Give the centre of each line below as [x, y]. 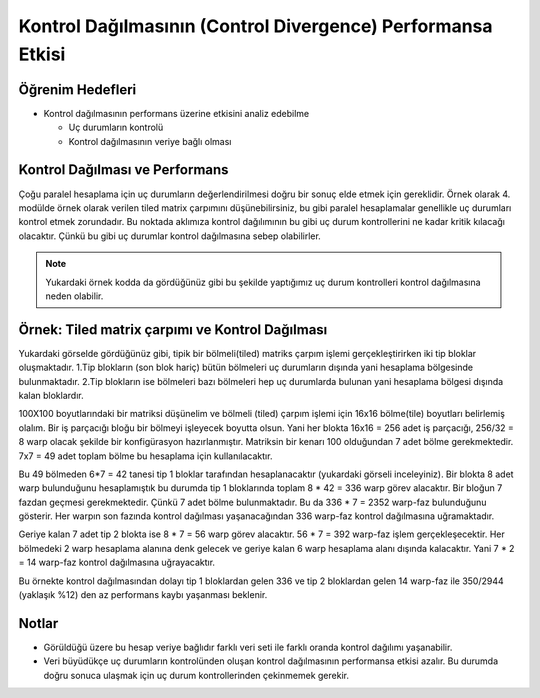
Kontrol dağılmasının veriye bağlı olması [150, 141]
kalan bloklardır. [51, 395]
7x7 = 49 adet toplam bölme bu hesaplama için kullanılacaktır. [145, 456]
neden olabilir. [74, 296]
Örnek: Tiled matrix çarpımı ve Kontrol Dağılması [173, 329]
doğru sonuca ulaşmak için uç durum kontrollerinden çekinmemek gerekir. [196, 675]
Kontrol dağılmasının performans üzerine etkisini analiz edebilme [176, 113]
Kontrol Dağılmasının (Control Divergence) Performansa [256, 26]
